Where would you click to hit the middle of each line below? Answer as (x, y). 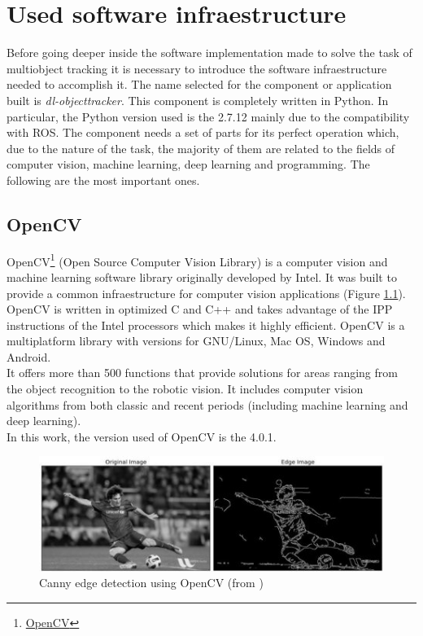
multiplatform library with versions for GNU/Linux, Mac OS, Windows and (196, 341)
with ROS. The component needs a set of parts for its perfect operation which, (203, 132)
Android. (29, 356)
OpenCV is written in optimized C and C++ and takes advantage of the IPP (200, 309)
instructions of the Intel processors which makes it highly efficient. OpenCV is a (206, 325)
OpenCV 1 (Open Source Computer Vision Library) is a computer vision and (197, 260)
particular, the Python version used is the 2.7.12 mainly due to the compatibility (208, 116)
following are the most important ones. (103, 180)
